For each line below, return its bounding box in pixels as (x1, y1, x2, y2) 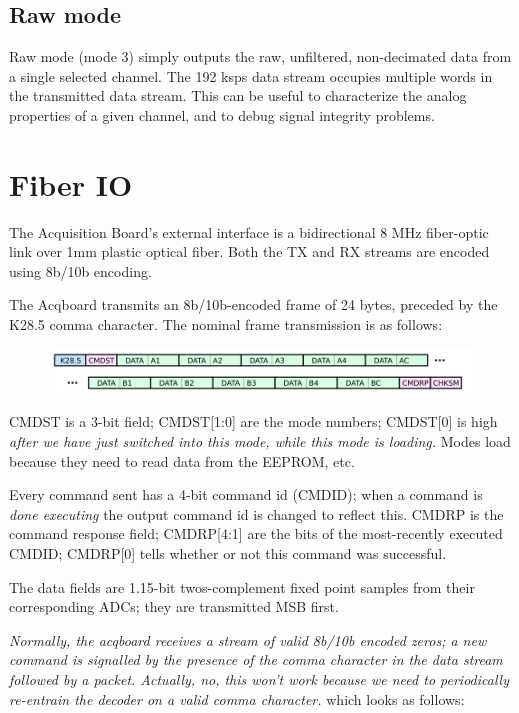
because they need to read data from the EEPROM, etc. (9, 450, 355, 471)
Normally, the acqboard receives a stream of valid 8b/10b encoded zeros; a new (9, 629, 487, 650)
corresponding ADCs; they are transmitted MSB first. (9, 596, 339, 617)
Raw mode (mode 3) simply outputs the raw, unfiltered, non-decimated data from (9, 46, 512, 67)
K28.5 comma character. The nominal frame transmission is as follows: (9, 314, 443, 335)
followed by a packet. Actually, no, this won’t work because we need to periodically (9, 668, 509, 689)
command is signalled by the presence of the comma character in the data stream (9, 649, 503, 670)
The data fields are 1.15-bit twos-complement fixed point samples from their (9, 576, 475, 597)
